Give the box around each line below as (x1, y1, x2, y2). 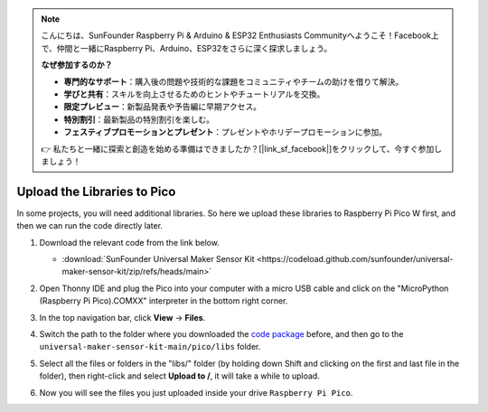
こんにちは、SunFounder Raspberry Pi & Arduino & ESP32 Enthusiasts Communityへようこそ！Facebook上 (41, 30, 440, 41)
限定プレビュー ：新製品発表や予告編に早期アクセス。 (63, 101, 262, 112)
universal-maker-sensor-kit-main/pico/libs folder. (39, 342, 261, 352)
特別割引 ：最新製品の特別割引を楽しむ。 (63, 114, 214, 125)
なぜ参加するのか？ (41, 60, 113, 70)
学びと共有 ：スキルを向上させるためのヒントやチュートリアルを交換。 (63, 89, 325, 99)
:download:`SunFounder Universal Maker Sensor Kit (61, 253, 255, 264)
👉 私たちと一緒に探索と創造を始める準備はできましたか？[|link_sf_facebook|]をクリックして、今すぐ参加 (41, 143, 435, 154)
